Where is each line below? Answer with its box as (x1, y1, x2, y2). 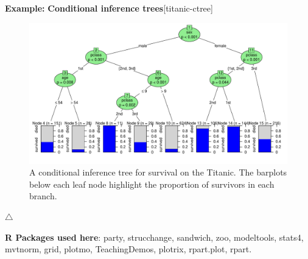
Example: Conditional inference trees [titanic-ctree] (5, 2, 213, 14)
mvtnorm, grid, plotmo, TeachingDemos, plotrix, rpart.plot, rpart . (5, 243, 252, 255)
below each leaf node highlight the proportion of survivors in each (29, 177, 275, 190)
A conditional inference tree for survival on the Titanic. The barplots (29, 166, 287, 179)
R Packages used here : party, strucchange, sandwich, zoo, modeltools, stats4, (5, 230, 304, 243)
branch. (29, 190, 57, 202)
